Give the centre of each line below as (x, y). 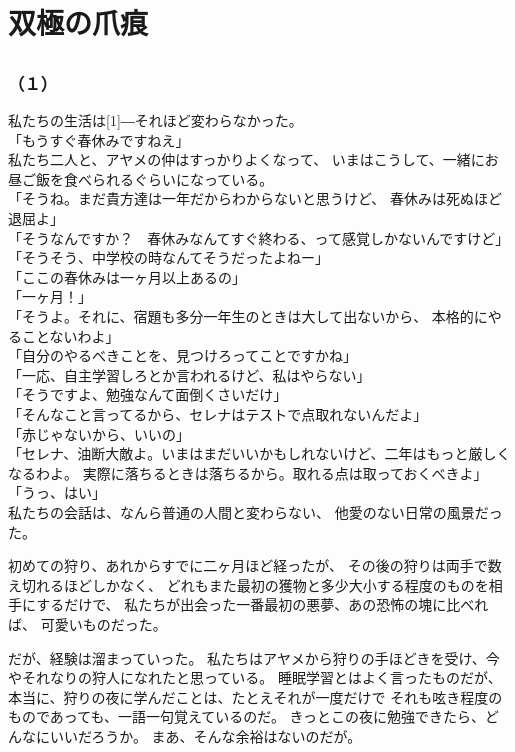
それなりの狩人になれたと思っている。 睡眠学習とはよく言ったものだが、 (261, 677)
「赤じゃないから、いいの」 (99, 433)
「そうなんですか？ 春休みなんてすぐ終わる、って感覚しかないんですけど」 (259, 237)
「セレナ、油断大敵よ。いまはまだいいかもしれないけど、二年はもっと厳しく (259, 453)
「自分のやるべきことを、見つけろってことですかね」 (182, 355)
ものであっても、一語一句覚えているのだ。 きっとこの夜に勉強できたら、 (247, 716)
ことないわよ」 (70, 335)
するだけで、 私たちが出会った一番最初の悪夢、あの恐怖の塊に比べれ (262, 604)
